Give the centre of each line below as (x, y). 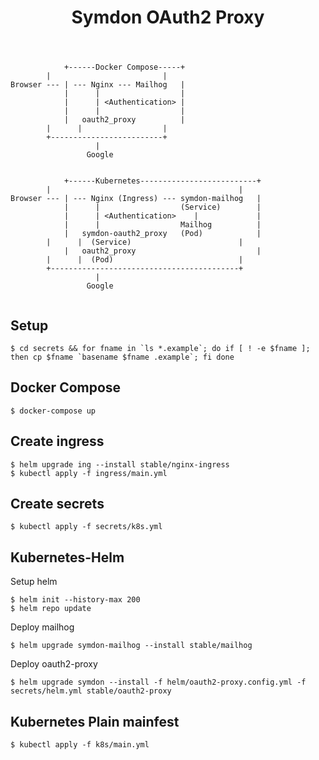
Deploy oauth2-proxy (54, 664)
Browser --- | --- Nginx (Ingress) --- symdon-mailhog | (136, 199)
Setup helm (34, 582)
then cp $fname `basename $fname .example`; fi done (122, 357)
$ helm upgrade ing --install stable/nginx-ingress (120, 464)
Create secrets (57, 504)
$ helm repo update (51, 609)
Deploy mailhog (42, 627)
